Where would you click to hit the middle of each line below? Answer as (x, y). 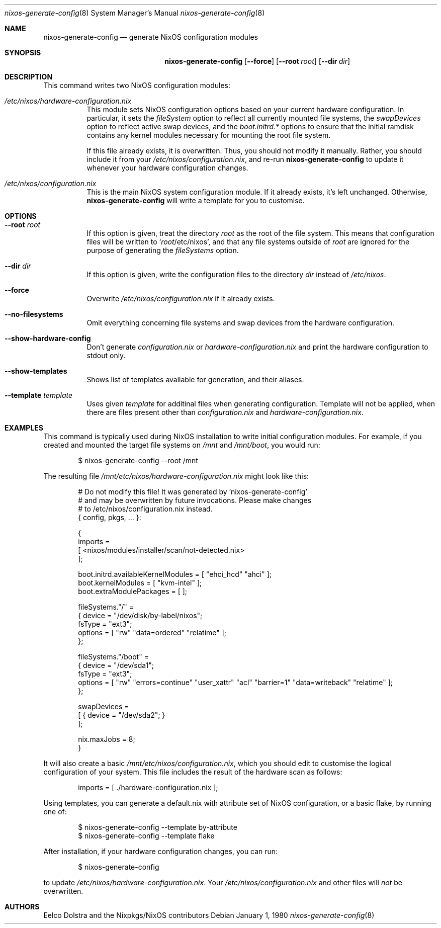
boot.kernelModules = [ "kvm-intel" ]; (140, 583)
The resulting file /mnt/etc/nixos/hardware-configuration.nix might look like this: (176, 476)
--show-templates (36, 371)
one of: (55, 812)
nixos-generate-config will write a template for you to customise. (196, 200)
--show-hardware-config (48, 338)
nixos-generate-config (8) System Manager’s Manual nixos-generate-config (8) (135, 13)
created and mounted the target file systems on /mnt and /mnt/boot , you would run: (182, 445)
